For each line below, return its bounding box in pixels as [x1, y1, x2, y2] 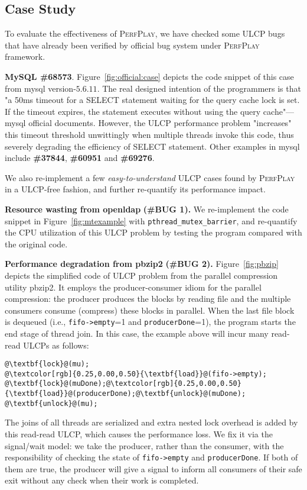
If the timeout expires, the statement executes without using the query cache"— [5, 105, 295, 117]
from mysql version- [5, 82, 76, 94]
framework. [5, 50, 45, 63]
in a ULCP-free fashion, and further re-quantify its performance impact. [5, 183, 266, 195]
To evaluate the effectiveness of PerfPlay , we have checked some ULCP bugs [5, 27, 285, 40]
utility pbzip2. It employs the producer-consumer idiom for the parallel [5, 281, 262, 293]
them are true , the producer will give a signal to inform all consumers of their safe [5, 462, 302, 475]
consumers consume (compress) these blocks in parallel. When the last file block [5, 304, 295, 316]
